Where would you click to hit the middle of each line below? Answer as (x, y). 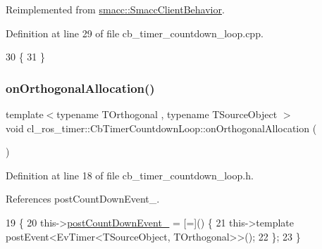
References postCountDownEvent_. (83, 199)
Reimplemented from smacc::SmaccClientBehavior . (115, 9)
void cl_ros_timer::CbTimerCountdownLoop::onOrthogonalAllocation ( (161, 128)
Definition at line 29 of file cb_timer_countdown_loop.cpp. (135, 33)
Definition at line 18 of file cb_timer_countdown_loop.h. (130, 175)
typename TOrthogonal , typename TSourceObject (167, 114)
